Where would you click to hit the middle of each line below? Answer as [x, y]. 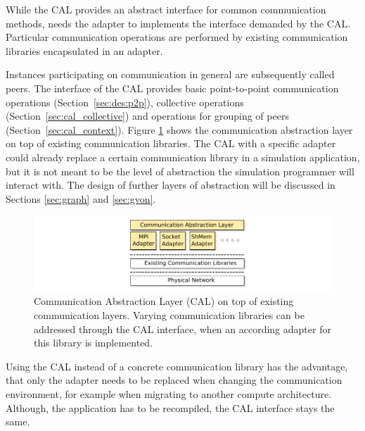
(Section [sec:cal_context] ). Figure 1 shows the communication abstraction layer [179, 129]
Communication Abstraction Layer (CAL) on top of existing [164, 301]
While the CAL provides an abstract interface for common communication [166, 9]
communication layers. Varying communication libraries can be [169, 315]
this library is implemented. [94, 343]
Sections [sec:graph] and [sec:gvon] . [81, 198]
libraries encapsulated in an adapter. [84, 50]
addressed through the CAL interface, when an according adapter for [182, 329]
